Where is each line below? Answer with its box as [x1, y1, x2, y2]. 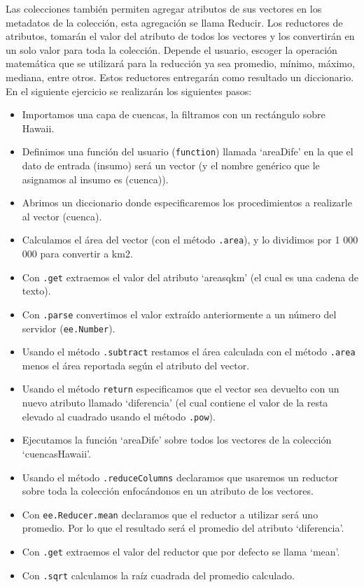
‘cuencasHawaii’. [22, 446, 91, 460]
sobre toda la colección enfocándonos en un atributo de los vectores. [22, 483, 314, 498]
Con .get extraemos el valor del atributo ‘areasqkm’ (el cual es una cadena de [22, 269, 358, 284]
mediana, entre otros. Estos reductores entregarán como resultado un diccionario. [6, 69, 354, 84]
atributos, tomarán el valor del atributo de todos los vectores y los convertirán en [6, 29, 355, 43]
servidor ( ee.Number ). [22, 320, 115, 335]
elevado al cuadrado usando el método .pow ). [22, 409, 216, 423]
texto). [22, 283, 51, 298]
